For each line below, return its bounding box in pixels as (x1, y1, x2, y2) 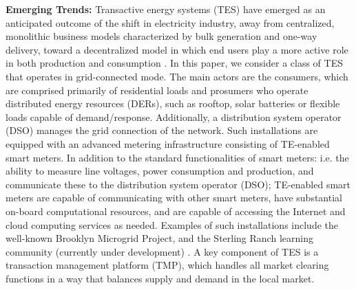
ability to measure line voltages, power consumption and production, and (6, 164, 314, 178)
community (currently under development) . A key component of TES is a (6, 244, 319, 258)
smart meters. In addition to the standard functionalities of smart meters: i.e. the (6, 150, 349, 164)
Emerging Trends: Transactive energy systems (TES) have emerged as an (6, 2, 326, 16)
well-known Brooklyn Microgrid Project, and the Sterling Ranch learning (6, 231, 313, 245)
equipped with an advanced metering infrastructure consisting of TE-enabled (6, 136, 330, 150)
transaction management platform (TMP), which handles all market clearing (6, 258, 329, 272)
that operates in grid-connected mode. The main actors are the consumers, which (6, 69, 348, 83)
